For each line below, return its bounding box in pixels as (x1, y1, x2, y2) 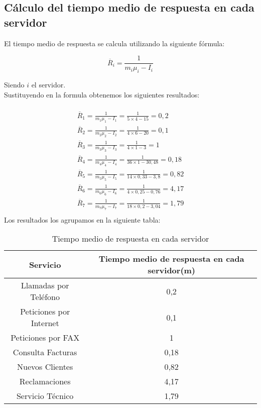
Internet (31, 317, 59, 329)
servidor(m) (148, 264, 196, 276)
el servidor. (31, 79, 66, 90)
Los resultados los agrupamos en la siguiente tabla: (4, 214, 161, 225)
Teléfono (30, 291, 60, 303)
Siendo (4, 79, 25, 90)
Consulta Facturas (13, 346, 77, 358)
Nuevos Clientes (17, 361, 73, 373)
